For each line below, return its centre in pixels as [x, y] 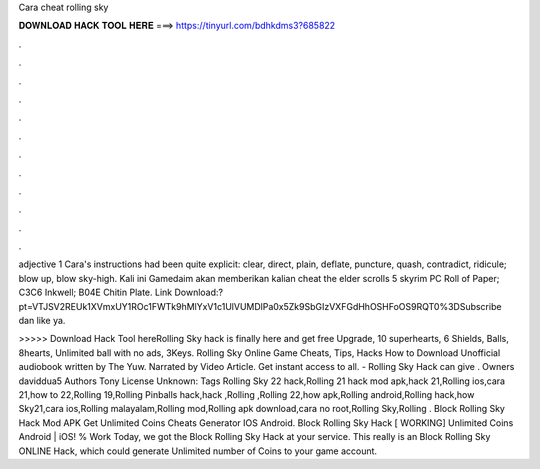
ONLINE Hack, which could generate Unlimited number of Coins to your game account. [198, 451]
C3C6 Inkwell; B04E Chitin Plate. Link [95, 292]
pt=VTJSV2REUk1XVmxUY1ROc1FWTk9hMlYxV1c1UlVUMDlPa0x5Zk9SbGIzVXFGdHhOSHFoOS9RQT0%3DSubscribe [260, 306]
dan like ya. [42, 321]
